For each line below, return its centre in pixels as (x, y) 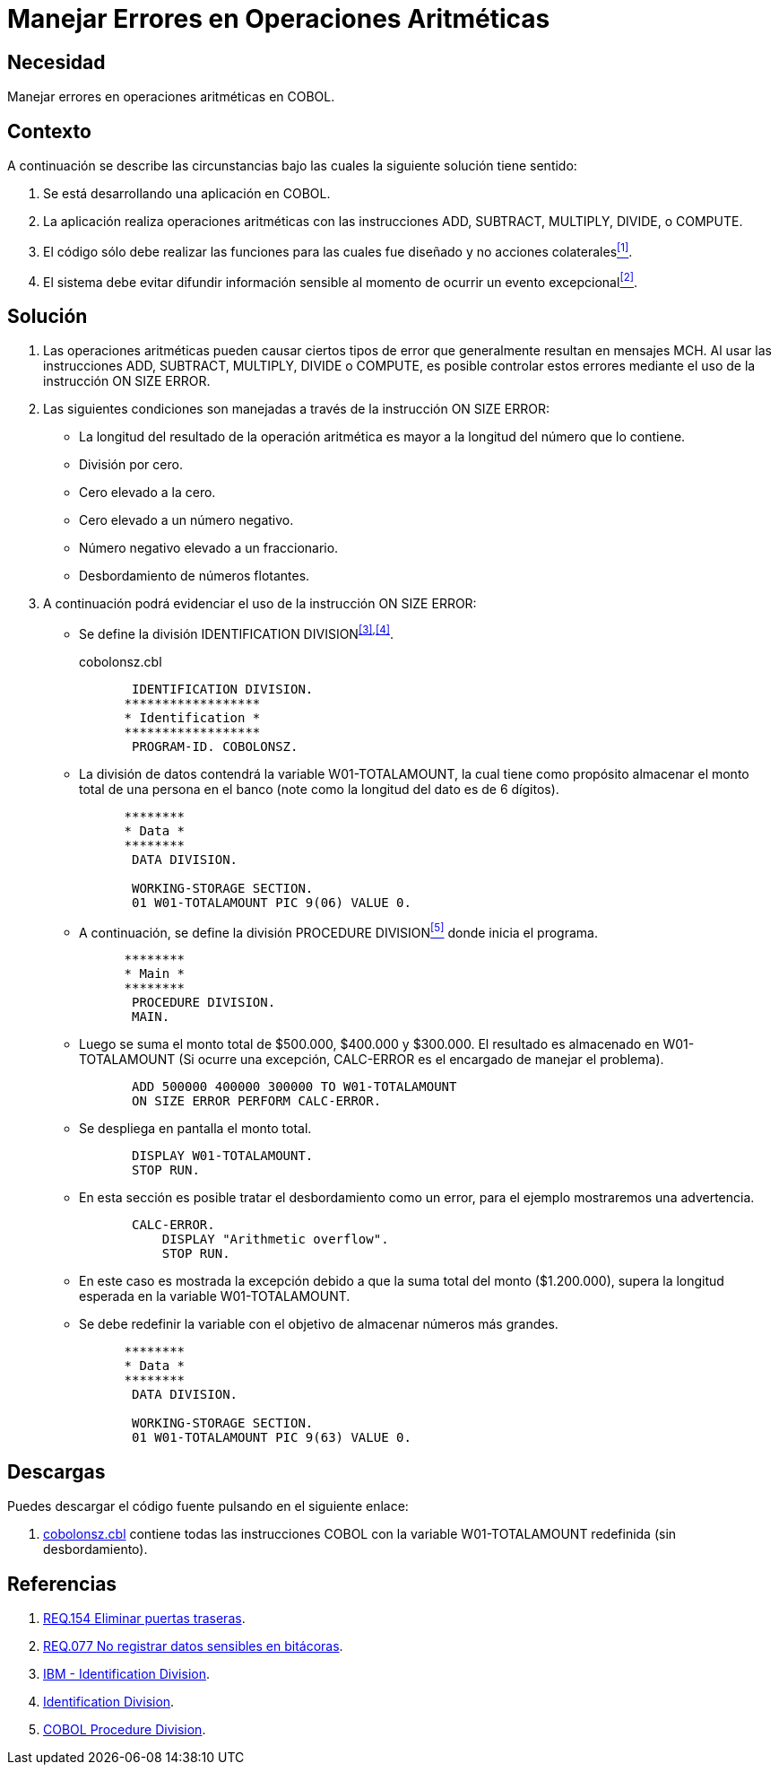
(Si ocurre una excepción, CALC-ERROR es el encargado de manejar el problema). (421, 1060)
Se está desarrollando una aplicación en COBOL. (187, 194)
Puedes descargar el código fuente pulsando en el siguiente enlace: (208, 1506)
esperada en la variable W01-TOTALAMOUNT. (215, 1296)
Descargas (56, 1471)
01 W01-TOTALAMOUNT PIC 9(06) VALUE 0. (272, 902)
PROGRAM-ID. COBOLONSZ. (215, 746)
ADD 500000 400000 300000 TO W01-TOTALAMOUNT (294, 1087)
